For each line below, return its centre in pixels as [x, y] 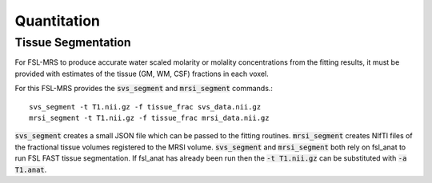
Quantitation [57, 21]
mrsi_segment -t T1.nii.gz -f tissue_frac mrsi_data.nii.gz [149, 117]
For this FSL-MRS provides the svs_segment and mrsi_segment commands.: [144, 89]
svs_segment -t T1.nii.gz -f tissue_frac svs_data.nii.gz [145, 107]
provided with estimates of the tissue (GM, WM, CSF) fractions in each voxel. [142, 74]
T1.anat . [31, 169]
